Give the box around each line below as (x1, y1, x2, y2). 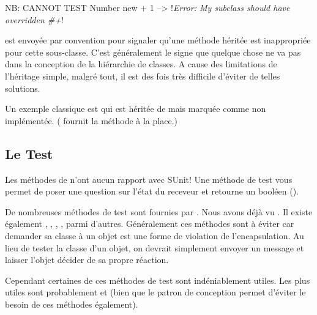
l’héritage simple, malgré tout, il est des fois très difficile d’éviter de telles (5, 69, 280, 82)
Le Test (5, 144, 53, 163)
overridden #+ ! (5, 13, 64, 26)
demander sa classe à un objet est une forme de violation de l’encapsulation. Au (5, 229, 304, 242)
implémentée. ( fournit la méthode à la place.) (5, 114, 177, 127)
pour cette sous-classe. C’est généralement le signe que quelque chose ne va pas (5, 45, 301, 58)
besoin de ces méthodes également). (5, 297, 138, 310)
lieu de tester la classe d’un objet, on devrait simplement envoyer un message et (5, 241, 304, 254)
